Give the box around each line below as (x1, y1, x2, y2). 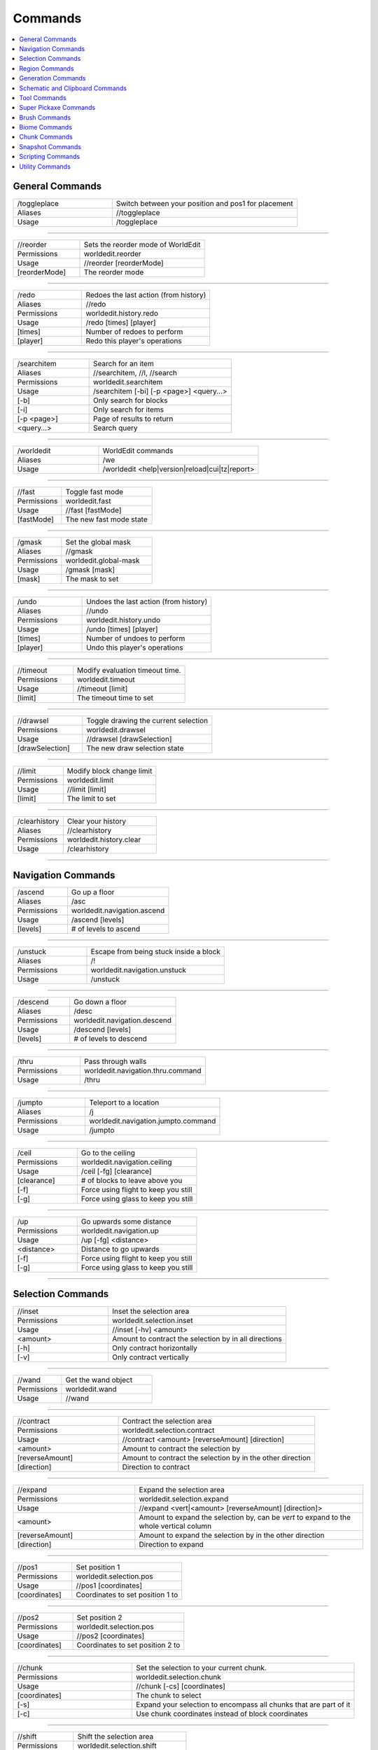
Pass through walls (84, 1057, 147, 1067)
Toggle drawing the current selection (86, 715, 209, 725)
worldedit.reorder (83, 248, 141, 258)
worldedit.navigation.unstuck (90, 965, 187, 975)
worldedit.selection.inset (112, 1315, 193, 1325)
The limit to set (66, 793, 116, 803)
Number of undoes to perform (86, 633, 185, 643)
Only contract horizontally (112, 1343, 197, 1352)
